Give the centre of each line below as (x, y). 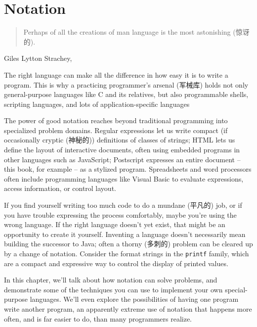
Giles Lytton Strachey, (38, 58)
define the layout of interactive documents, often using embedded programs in (122, 150)
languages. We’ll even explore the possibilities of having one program (134, 299)
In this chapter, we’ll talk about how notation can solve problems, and (111, 280)
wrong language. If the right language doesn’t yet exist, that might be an (115, 224)
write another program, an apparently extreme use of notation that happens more (128, 309)
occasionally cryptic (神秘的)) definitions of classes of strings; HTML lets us (120, 140)
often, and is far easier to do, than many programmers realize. (98, 318)
